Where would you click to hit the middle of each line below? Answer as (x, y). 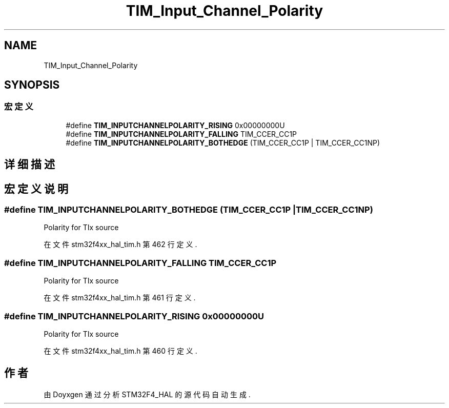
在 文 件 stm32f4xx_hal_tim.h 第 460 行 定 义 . (120, 351)
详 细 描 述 (29, 165)
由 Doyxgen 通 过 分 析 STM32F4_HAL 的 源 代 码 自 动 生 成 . (147, 394)
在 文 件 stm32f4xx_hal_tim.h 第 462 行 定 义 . (120, 244)
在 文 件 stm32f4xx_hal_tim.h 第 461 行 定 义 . (120, 298)
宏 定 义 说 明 (36, 189)
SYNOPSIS (32, 85)
